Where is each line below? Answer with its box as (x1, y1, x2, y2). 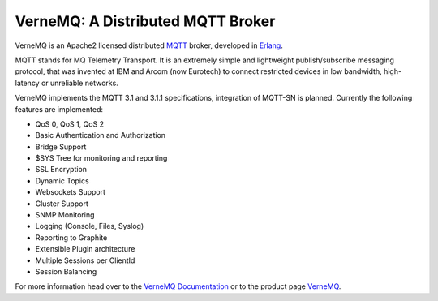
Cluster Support (35, 199, 88, 209)
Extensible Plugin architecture (35, 244, 135, 254)
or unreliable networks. (41, 78, 119, 88)
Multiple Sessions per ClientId (35, 256, 135, 265)
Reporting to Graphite (35, 232, 108, 243)
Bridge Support (35, 142, 87, 152)
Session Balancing (35, 266, 97, 276)
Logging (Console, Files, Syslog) (35, 221, 144, 231)
